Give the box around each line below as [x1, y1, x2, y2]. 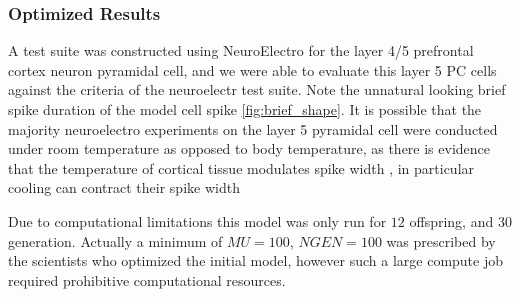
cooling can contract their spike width [8, 177, 240, 198]
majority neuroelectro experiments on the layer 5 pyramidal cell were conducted [8, 118, 498, 139]
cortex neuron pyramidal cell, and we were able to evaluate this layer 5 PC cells [8, 59, 497, 80]
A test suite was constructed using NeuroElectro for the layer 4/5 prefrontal [8, 40, 474, 61]
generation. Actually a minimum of [8, 230, 223, 251]
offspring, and [409, 210, 494, 231]
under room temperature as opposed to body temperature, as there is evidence [8, 138, 491, 159]
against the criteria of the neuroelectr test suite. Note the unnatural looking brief [8, 79, 506, 100]
